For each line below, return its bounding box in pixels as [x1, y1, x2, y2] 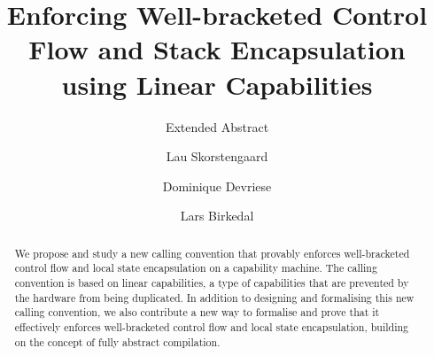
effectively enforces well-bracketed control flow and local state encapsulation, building [14, 319, 408, 334]
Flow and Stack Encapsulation [28, 31, 406, 67]
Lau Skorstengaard [166, 147, 268, 166]
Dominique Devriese [162, 176, 272, 195]
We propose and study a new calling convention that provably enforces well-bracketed [14, 245, 410, 260]
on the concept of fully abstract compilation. [14, 334, 221, 349]
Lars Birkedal [180, 206, 254, 225]
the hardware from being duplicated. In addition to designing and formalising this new [14, 290, 415, 305]
